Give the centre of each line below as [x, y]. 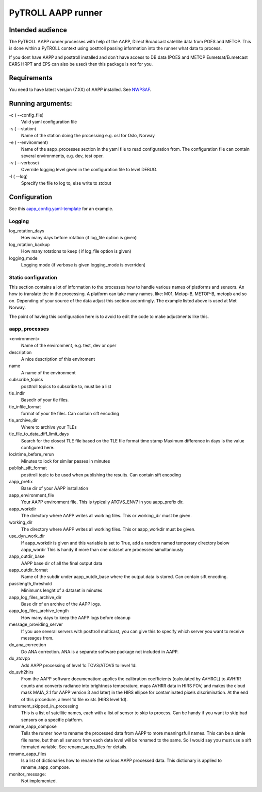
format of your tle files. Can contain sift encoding [70, 414]
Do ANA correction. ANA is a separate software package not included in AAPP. [100, 651]
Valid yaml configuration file [49, 122]
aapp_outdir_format [28, 570]
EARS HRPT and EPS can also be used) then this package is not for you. [81, 64]
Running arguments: [41, 103]
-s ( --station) [23, 128]
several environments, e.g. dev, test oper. [62, 156]
